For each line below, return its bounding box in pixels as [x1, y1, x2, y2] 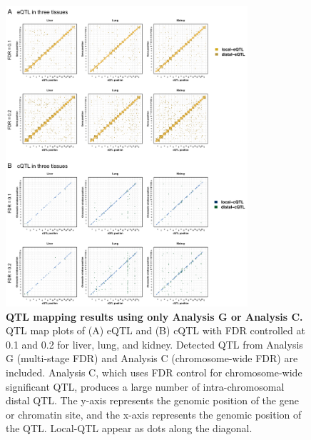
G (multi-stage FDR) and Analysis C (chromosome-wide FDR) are [6, 351, 298, 366]
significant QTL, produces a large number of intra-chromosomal [6, 379, 285, 394]
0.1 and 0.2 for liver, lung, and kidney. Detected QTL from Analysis [6, 336, 303, 351]
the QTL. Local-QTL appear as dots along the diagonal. [6, 421, 253, 436]
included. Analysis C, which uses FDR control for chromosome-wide [6, 364, 302, 379]
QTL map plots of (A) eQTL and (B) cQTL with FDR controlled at [6, 323, 305, 338]
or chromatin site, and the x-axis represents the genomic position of [6, 406, 302, 421]
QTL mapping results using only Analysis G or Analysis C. [6, 309, 303, 324]
